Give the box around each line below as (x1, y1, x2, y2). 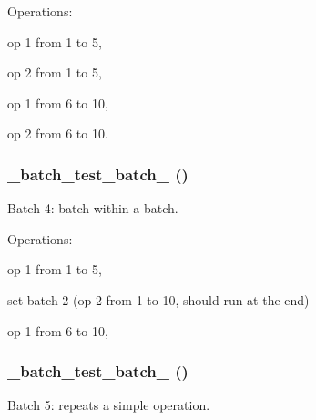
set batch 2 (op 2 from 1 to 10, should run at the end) (7, 290, 310, 309)
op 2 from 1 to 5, (7, 63, 102, 82)
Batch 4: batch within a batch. (7, 199, 178, 218)
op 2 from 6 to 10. (7, 124, 108, 143)
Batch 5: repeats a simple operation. (7, 395, 210, 415)
